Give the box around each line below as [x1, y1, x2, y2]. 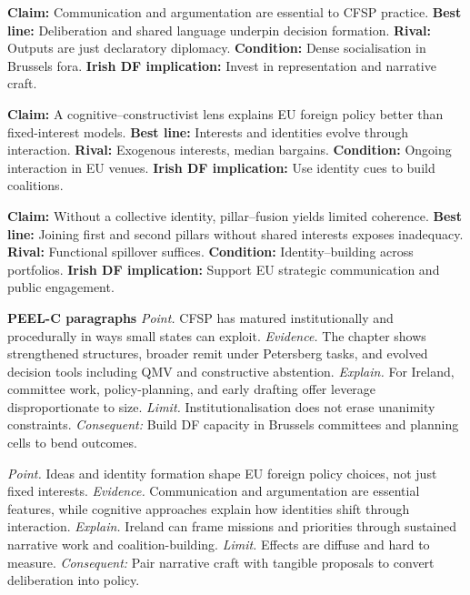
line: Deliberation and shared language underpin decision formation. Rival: [7, 20, 431, 39]
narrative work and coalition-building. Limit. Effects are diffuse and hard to [7, 535, 430, 554]
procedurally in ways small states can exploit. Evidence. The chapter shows [7, 326, 426, 345]
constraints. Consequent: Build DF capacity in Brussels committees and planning [7, 415, 459, 434]
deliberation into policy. [7, 570, 140, 590]
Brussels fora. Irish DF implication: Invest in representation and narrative [7, 55, 436, 75]
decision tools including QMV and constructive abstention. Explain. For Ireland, [7, 361, 455, 380]
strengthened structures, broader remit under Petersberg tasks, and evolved [7, 344, 428, 363]
